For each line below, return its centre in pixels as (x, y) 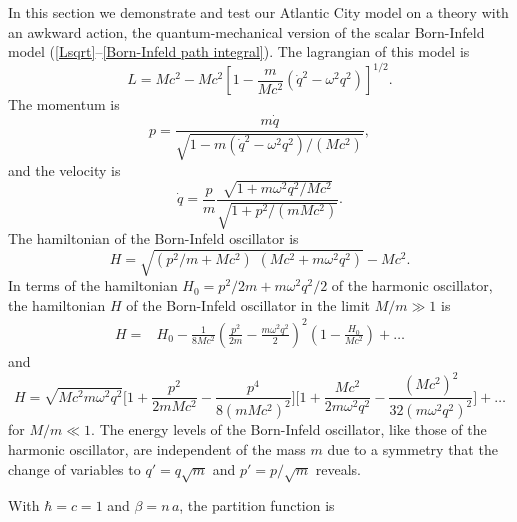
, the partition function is (257, 505)
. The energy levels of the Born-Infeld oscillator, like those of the (289, 429)
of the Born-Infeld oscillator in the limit (248, 304)
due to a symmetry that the (412, 449)
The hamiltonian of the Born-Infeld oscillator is (153, 238)
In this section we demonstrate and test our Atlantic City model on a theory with (258, 12)
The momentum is (64, 104)
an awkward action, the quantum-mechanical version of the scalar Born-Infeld (246, 31)
